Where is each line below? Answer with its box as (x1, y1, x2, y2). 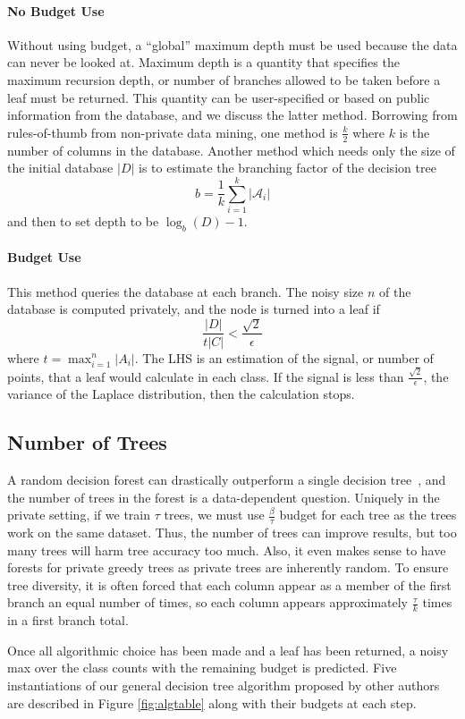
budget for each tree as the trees (279, 505, 457, 524)
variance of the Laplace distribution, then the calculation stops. (7, 385, 355, 403)
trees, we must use (164, 505, 265, 524)
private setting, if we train (7, 505, 150, 524)
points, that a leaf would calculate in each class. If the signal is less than (7, 367, 404, 385)
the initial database (7, 158, 114, 177)
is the (399, 123, 430, 141)
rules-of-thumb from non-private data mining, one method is (7, 123, 338, 141)
